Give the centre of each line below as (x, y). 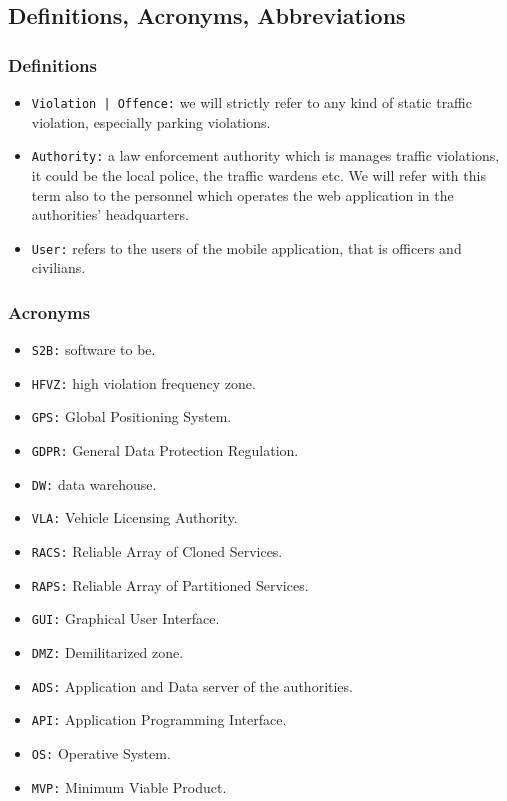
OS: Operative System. (101, 753)
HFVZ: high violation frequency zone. (143, 382)
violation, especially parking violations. (151, 121)
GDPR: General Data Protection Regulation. (165, 450)
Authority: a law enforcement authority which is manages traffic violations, (265, 155)
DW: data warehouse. (94, 483)
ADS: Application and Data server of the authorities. (192, 685)
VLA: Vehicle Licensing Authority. (134, 517)
